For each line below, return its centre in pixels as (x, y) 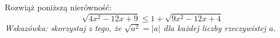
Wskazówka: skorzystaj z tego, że (63, 27)
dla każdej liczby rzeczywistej (215, 27)
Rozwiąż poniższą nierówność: (58, 7)
